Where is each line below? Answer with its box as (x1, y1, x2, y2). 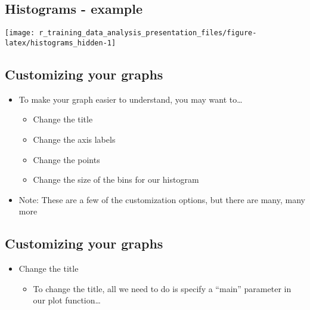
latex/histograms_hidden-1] (5, 38, 116, 47)
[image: (5, 29, 35, 38)
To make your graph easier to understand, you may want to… (18, 93, 243, 105)
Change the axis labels (33, 133, 116, 145)
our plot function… (33, 294, 101, 306)
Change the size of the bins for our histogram (33, 173, 199, 186)
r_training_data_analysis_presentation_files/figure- (39, 29, 257, 38)
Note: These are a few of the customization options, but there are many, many (18, 193, 305, 205)
